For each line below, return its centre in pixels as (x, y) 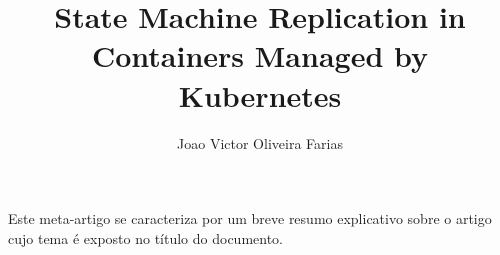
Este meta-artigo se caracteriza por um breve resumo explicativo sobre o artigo (250, 218)
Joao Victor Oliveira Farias (260, 142)
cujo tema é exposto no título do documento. (146, 237)
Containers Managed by (260, 55)
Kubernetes (260, 94)
